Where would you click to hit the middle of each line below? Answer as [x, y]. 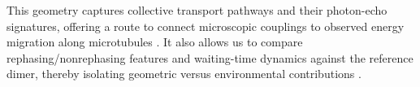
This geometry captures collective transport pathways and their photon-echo [197, 10]
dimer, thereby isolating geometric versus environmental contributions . [184, 74]
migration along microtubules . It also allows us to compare [155, 42]
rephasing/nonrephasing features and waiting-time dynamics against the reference [210, 57]
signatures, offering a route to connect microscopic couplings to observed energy [206, 26]
